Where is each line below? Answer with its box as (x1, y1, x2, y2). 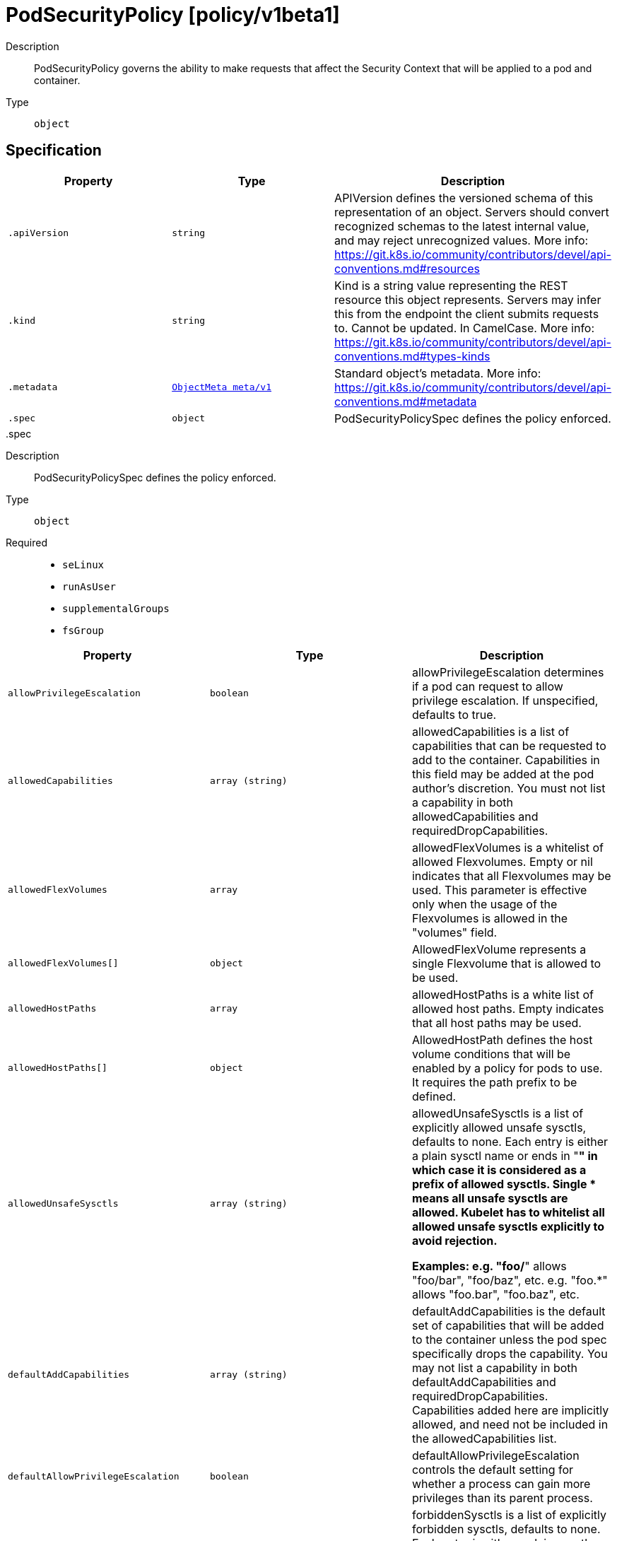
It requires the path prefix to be (411, 1074, 577, 1089)
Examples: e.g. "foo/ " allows (411, 1258, 567, 1273)
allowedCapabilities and (411, 809, 539, 824)
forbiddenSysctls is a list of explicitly (411, 1507, 606, 1522)
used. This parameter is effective (411, 882, 587, 897)
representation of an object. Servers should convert (334, 204, 609, 219)
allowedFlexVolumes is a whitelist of (411, 840, 604, 855)
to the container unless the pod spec (411, 1332, 607, 1347)
